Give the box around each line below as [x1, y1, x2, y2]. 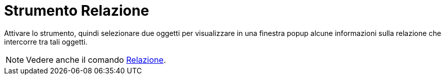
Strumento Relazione [4, 2, 149, 19]
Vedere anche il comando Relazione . [26, 54, 166, 65]
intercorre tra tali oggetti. [4, 37, 88, 46]
